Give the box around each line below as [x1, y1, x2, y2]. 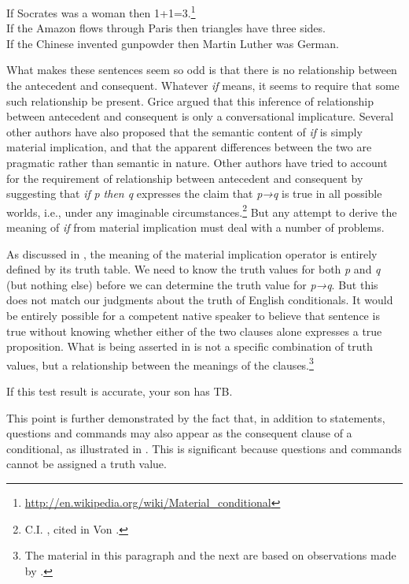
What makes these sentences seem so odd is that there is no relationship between [6, 61, 397, 78]
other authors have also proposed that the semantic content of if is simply [6, 123, 363, 139]
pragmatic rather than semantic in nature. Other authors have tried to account [6, 154, 388, 170]
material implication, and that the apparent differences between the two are [6, 139, 372, 155]
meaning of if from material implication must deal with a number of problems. [6, 219, 385, 236]
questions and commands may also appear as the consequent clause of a [6, 425, 352, 441]
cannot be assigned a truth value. [6, 456, 167, 472]
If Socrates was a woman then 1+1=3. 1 [6, 2, 196, 20]
